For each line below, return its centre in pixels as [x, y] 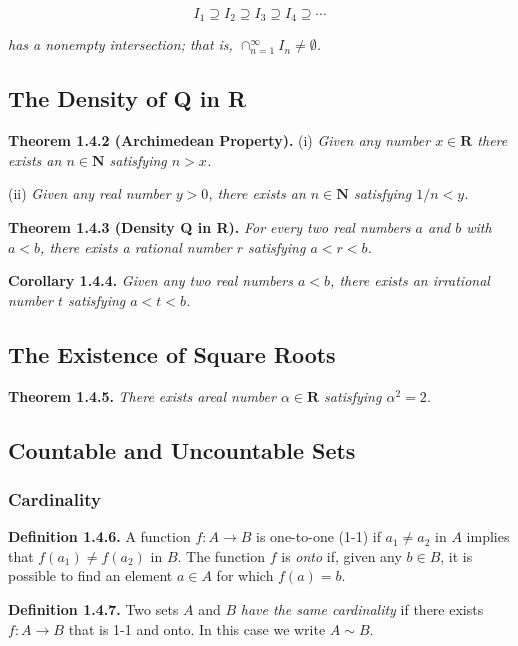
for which [245, 575]
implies [488, 536]
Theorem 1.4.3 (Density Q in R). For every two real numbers [209, 227]
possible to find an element [90, 575]
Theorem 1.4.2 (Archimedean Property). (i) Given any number [219, 140]
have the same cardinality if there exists [362, 608]
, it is [456, 555]
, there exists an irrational [410, 280]
